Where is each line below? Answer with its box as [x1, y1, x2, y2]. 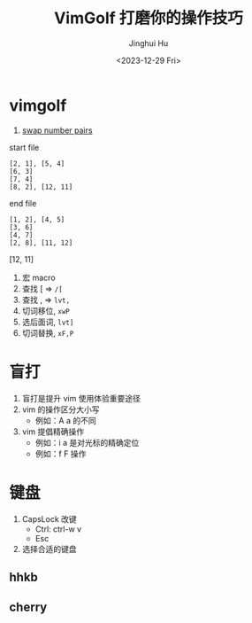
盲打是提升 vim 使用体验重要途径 [21, 393, 141, 403]
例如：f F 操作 [34, 448, 87, 459]
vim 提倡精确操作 [21, 426, 85, 437]
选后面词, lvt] [21, 316, 74, 327]
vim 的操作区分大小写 [21, 404, 100, 415]
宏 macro [21, 272, 56, 283]
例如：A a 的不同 [34, 415, 96, 425]
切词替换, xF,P [21, 327, 74, 338]
